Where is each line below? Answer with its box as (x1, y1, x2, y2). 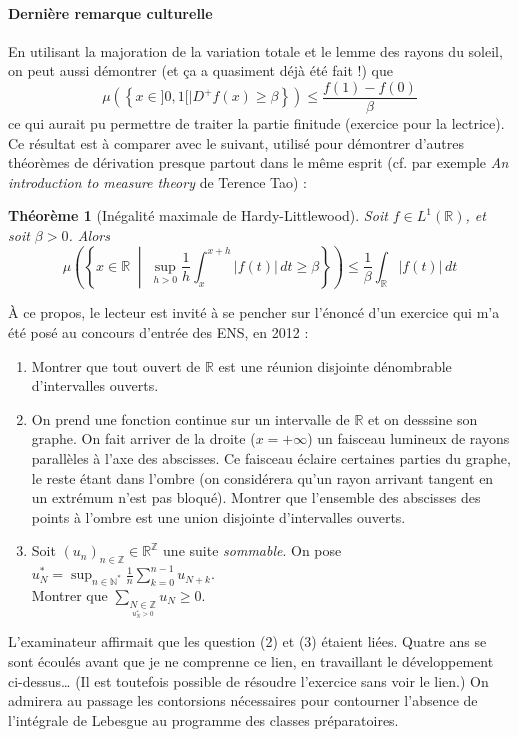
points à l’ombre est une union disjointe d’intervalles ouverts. (31, 506, 406, 527)
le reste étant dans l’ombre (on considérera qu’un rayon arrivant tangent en (31, 467, 494, 488)
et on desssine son (368, 408, 478, 429)
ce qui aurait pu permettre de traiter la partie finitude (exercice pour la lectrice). (8, 113, 505, 134)
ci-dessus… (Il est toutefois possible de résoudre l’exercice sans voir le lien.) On (8, 670, 489, 691)
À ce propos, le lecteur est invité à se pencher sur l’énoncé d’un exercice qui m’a (8, 302, 500, 323)
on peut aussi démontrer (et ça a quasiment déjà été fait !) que (8, 60, 393, 81)
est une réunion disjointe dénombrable (218, 355, 452, 376)
